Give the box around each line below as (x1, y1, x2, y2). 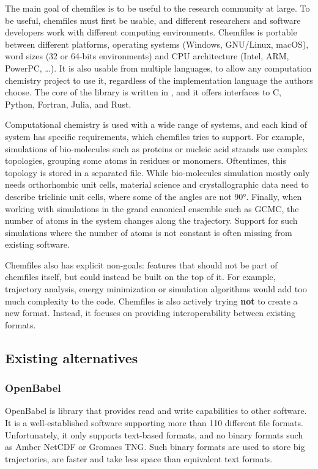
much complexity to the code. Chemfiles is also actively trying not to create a (5, 294, 298, 307)
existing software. (5, 238, 70, 251)
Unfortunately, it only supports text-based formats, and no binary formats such (5, 428, 303, 441)
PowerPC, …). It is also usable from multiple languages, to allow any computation (5, 61, 312, 74)
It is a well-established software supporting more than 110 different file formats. (5, 416, 303, 429)
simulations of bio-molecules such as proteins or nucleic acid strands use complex (5, 142, 308, 155)
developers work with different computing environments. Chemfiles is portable (5, 26, 297, 39)
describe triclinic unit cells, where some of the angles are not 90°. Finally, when (5, 190, 302, 202)
